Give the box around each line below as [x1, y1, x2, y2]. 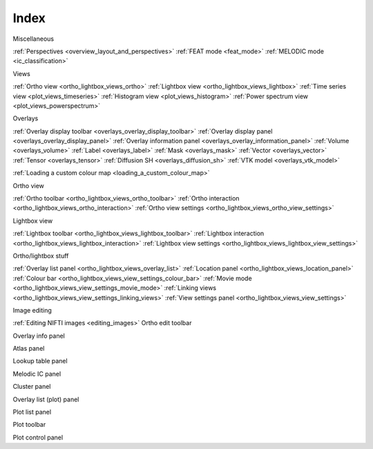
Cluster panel [12, 383, 51, 391]
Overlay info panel [12, 331, 65, 340]
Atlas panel [12, 345, 45, 353]
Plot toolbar [12, 421, 46, 429]
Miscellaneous [12, 35, 55, 43]
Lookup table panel [12, 357, 68, 365]
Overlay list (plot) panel [12, 395, 79, 403]
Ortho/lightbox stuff [12, 251, 69, 259]
